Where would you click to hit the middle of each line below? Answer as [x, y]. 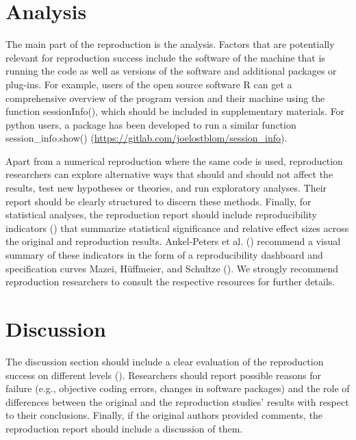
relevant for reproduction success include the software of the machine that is [165, 57]
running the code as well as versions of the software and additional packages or [171, 71]
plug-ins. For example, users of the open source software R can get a [149, 84]
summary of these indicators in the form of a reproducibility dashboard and [164, 255]
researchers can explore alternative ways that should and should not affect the [169, 174]
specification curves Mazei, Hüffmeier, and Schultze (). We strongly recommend [172, 268]
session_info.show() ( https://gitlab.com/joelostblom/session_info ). [147, 138]
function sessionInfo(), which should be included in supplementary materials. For [175, 111]
